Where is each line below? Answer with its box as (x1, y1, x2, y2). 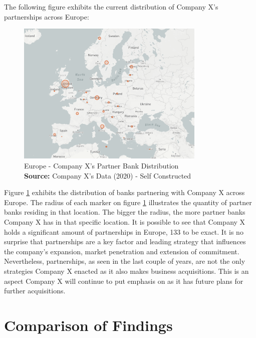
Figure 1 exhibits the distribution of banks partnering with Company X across (4, 187, 245, 198)
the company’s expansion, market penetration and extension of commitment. (4, 246, 239, 256)
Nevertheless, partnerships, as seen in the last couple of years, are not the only (4, 256, 245, 266)
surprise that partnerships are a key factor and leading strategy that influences (4, 236, 246, 247)
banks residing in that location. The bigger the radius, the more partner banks (4, 207, 245, 217)
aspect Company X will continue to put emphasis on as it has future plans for (4, 275, 243, 286)
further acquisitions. (4, 285, 66, 296)
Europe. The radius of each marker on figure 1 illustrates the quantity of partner (4, 197, 252, 207)
